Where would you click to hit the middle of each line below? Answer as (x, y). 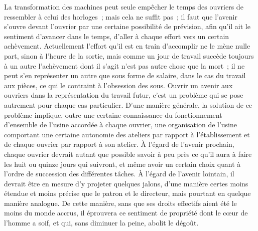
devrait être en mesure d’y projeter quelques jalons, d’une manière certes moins (126, 183)
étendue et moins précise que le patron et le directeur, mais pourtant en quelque (127, 193)
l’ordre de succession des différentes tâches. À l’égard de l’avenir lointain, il (119, 174)
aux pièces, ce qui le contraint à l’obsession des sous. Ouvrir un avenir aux (118, 85)
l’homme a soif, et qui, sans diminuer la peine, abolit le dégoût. (101, 223)
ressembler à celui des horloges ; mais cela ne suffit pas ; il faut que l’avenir (121, 16)
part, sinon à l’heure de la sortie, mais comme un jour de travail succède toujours (129, 55)
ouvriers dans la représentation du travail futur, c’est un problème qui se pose (124, 95)
